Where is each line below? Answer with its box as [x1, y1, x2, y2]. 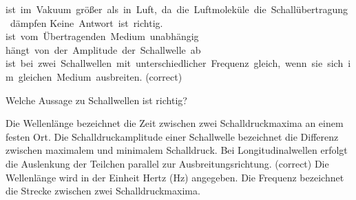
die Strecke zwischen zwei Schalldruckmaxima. [6, 183, 200, 198]
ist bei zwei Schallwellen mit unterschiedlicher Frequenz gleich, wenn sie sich [6, 56, 344, 70]
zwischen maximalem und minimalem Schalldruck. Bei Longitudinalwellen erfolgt [6, 143, 348, 157]
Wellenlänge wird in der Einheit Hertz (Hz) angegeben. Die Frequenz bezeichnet [6, 170, 344, 184]
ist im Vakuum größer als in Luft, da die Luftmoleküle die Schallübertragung [6, 2, 348, 16]
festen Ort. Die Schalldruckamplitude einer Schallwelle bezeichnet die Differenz [6, 129, 339, 143]
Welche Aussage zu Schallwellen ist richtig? [6, 92, 187, 107]
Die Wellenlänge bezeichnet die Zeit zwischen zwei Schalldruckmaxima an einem [6, 116, 344, 130]
